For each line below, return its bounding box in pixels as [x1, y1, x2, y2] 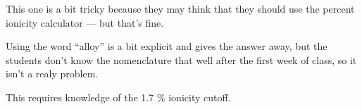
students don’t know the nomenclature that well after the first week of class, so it [6, 52, 357, 67]
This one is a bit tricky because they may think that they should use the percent [6, 1, 355, 15]
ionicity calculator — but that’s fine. [6, 15, 164, 30]
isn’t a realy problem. [6, 66, 99, 81]
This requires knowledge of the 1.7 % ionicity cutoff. [6, 89, 231, 104]
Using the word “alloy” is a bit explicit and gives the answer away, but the [6, 39, 327, 53]
